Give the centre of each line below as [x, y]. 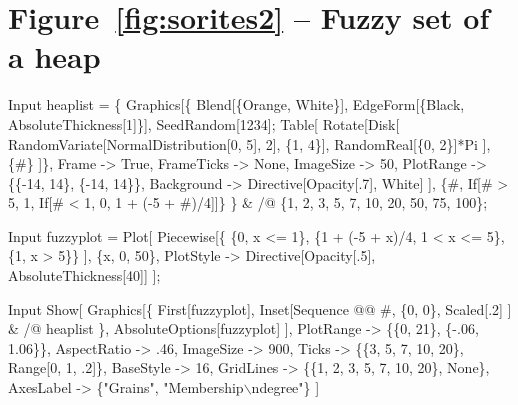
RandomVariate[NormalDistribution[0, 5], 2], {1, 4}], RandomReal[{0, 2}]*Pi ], [249, 143]
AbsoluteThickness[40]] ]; [84, 275]
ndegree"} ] [285, 387]
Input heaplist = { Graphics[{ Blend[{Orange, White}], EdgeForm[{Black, [236, 104]
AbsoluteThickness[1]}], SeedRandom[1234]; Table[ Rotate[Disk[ [204, 123]
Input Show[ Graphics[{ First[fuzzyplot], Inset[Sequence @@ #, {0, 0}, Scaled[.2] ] [260, 308]
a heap [54, 56]
